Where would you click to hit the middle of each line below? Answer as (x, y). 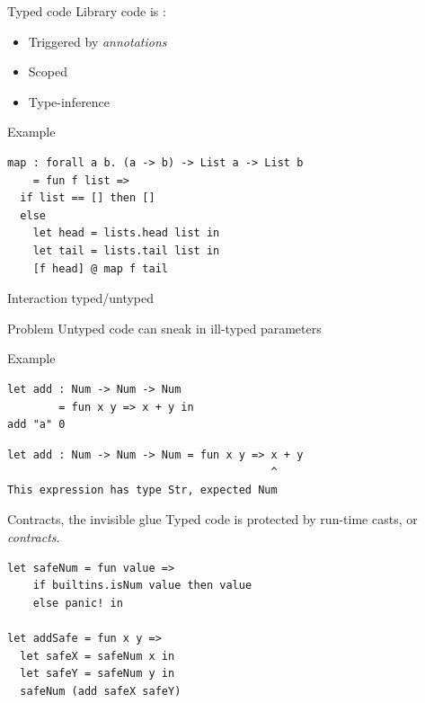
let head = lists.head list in (126, 233)
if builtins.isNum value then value (142, 586)
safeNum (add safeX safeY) (101, 691)
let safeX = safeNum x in (97, 656)
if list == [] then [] (88, 198)
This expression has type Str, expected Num (142, 489)
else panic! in (78, 603)
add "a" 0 (36, 425)
